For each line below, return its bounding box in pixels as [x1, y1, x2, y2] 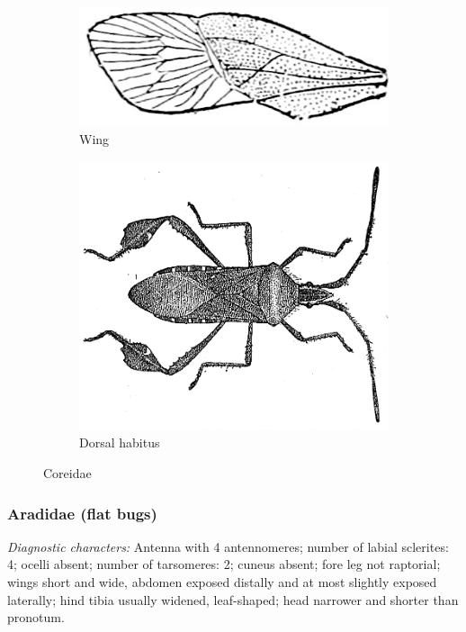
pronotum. [7, 608, 65, 627]
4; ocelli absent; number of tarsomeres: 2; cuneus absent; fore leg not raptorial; [7, 555, 441, 573]
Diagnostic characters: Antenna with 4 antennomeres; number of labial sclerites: [7, 537, 449, 555]
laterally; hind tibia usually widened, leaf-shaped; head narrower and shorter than [7, 590, 459, 609]
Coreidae [43, 464, 92, 483]
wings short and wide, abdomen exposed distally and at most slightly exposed [7, 573, 437, 591]
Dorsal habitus [79, 433, 160, 452]
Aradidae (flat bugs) [7, 501, 157, 524]
